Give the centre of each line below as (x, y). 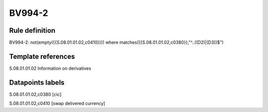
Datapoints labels (37, 83)
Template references (42, 56)
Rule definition (32, 30)
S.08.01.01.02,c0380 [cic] (35, 94)
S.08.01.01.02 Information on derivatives (50, 68)
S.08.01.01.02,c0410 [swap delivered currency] (57, 104)
